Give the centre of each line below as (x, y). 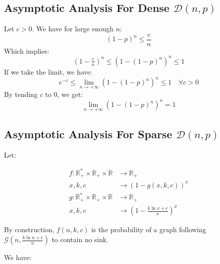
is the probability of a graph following (149, 229)
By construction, (29, 229)
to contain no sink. (80, 239)
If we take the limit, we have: (48, 71)
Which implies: (27, 50)
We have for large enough (75, 29)
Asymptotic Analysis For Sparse (88, 133)
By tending (21, 94)
